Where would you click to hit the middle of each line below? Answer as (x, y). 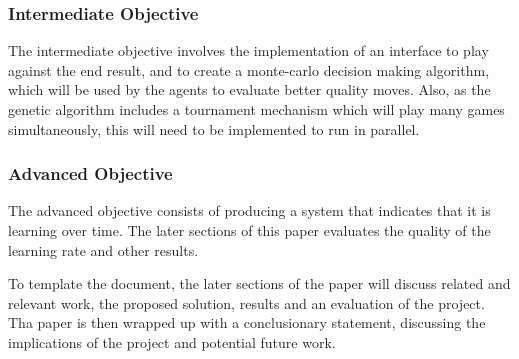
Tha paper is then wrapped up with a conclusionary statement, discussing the (247, 322)
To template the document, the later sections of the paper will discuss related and (259, 283)
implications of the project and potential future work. (172, 341)
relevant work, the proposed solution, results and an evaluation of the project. (246, 302)
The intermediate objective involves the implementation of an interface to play (248, 50)
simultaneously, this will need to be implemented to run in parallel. (214, 128)
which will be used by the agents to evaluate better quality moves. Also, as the (249, 89)
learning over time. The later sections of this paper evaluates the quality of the (249, 230)
